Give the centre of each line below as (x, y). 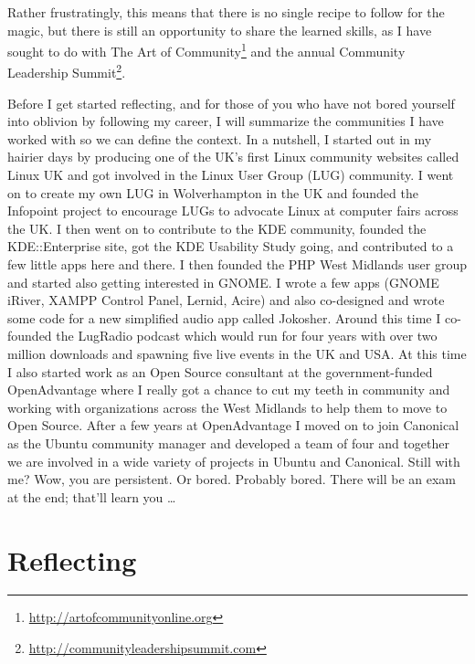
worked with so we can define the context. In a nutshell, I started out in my (220, 138)
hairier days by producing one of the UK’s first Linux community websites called (233, 157)
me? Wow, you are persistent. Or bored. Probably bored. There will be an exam (232, 479)
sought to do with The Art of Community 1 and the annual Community (206, 50)
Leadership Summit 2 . (67, 71)
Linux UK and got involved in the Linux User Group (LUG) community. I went (231, 175)
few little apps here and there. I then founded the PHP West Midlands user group (237, 264)
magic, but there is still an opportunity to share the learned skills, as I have (220, 30)
